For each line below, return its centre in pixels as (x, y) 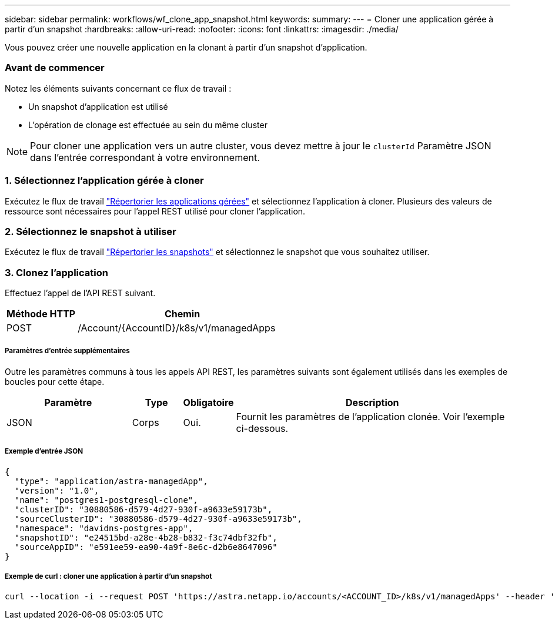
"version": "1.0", (57, 490)
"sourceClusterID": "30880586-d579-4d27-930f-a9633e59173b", (158, 519)
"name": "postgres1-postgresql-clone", (106, 500)
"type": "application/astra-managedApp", (111, 481)
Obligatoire (208, 402)
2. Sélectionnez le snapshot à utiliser (91, 231)
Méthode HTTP (41, 314)
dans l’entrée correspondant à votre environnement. (145, 157)
